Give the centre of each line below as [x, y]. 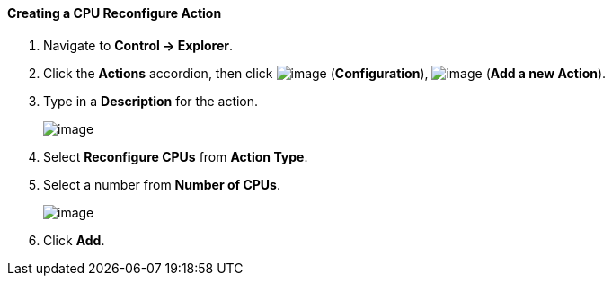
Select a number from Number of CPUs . [162, 184]
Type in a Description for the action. [151, 101]
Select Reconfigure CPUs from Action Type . [176, 156]
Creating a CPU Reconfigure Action [115, 13]
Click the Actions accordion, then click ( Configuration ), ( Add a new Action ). [325, 73]
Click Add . [74, 240]
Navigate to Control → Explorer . [138, 45]
